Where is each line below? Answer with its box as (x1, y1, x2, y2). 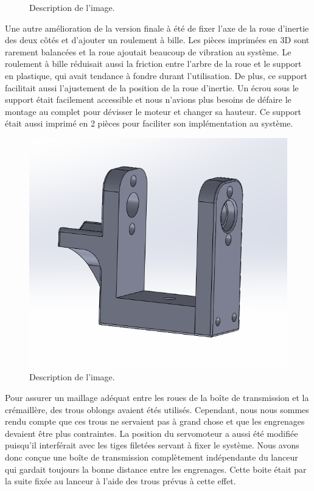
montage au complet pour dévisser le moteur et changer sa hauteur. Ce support (5, 105, 302, 117)
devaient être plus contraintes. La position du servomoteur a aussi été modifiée (5, 427, 298, 439)
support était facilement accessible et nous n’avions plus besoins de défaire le (5, 93, 291, 106)
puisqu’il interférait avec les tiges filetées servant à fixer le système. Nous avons (5, 439, 299, 451)
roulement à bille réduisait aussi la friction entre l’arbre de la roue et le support (5, 57, 302, 70)
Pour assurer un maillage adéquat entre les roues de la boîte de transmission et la (5, 391, 309, 404)
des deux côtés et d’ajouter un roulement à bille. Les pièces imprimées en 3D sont (5, 33, 310, 46)
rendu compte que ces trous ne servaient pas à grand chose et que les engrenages (5, 415, 305, 428)
